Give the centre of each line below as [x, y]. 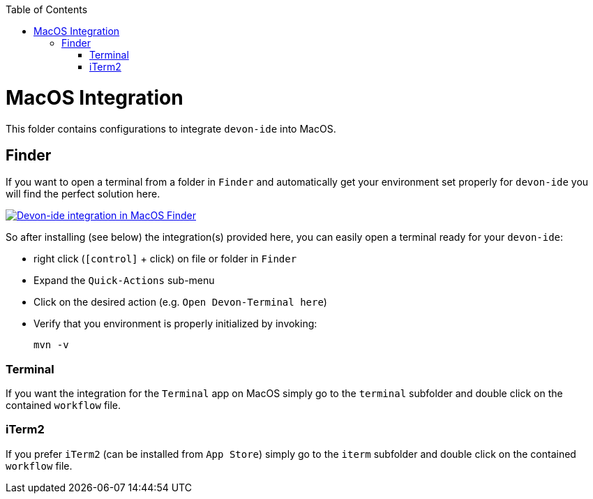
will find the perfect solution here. [83, 194]
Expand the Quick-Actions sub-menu [124, 281]
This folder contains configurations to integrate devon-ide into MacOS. [171, 128]
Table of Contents [47, 9]
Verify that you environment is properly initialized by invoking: [175, 324]
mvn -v [51, 345]
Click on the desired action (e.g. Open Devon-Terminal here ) [180, 302]
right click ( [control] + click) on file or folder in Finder [165, 259]
